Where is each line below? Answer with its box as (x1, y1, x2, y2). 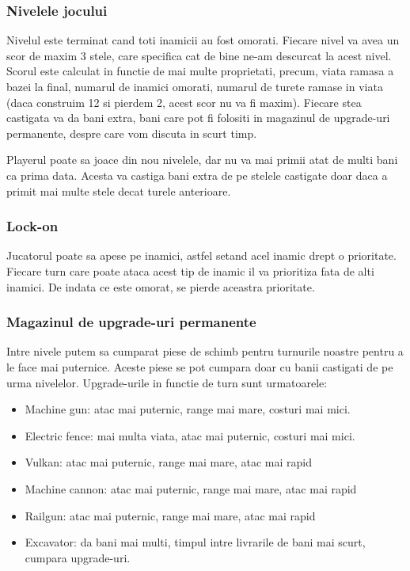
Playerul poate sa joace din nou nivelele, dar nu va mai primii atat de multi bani (6, 151, 398, 168)
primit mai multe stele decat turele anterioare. (6, 182, 231, 199)
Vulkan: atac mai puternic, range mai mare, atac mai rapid (25, 454, 313, 470)
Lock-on (6, 216, 59, 236)
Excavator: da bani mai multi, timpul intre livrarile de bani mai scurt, (25, 534, 366, 550)
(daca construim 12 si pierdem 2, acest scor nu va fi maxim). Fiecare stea (6, 93, 362, 110)
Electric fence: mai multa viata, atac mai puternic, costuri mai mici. (25, 427, 355, 443)
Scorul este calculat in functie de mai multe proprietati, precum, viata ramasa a (6, 63, 394, 79)
